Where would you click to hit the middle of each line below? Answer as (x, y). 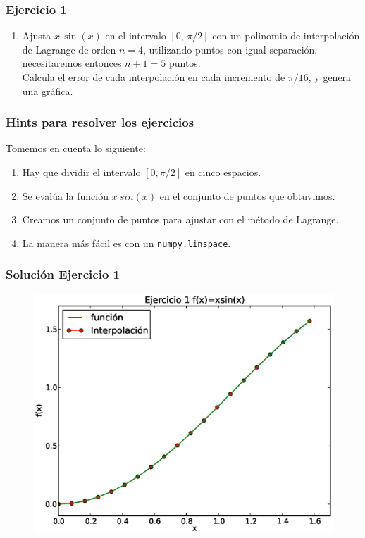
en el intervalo (136, 36)
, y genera (330, 77)
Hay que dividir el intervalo (81, 172)
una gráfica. (48, 90)
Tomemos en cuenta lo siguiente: (76, 148)
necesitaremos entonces (72, 63)
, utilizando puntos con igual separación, (230, 49)
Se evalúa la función (65, 195)
